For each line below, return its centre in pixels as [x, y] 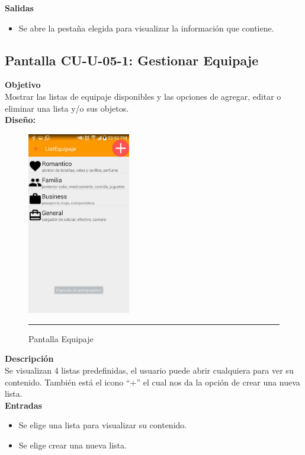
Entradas [23, 405]
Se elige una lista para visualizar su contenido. [103, 425]
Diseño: [20, 120]
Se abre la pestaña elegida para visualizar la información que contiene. [146, 28]
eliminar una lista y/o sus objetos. [67, 108]
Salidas [19, 8]
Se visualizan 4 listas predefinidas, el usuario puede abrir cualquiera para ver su [149, 370]
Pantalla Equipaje [61, 338]
